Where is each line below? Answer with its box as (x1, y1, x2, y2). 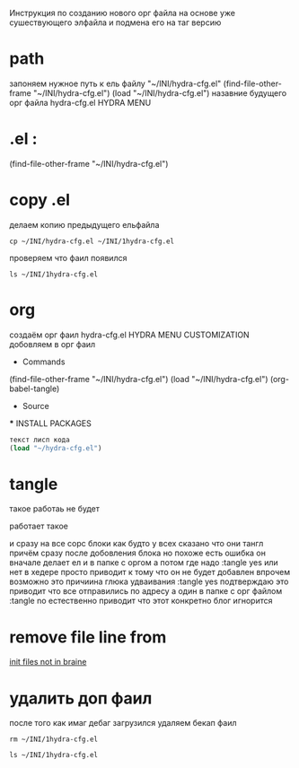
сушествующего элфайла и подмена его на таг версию (9, 17, 222, 28)
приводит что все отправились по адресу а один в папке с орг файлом (9, 586, 283, 597)
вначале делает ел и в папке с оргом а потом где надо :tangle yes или (9, 557, 278, 568)
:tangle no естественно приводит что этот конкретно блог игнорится (9, 596, 273, 607)
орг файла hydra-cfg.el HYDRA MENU (9, 97, 152, 108)
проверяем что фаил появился (9, 252, 128, 263)
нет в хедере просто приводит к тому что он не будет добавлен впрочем (9, 567, 290, 578)
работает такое (9, 520, 69, 532)
